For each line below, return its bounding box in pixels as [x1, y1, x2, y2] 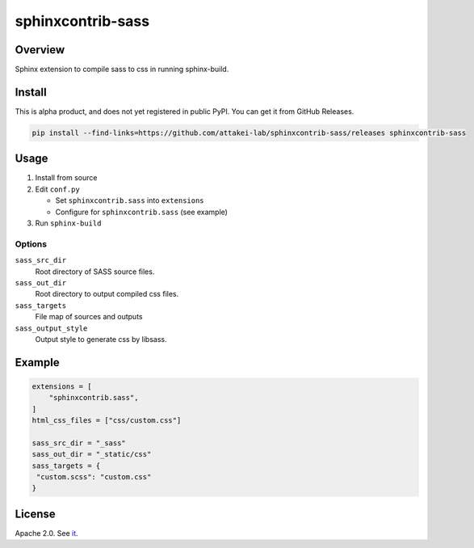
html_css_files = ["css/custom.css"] [31, 416, 182, 425]
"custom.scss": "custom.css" [36, 473, 152, 482]
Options [15, 238, 48, 250]
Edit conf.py [35, 184, 80, 194]
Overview [15, 43, 65, 57]
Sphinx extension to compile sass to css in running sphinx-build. [15, 65, 229, 74]
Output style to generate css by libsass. [35, 334, 167, 344]
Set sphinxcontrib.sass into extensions [55, 196, 205, 205]
